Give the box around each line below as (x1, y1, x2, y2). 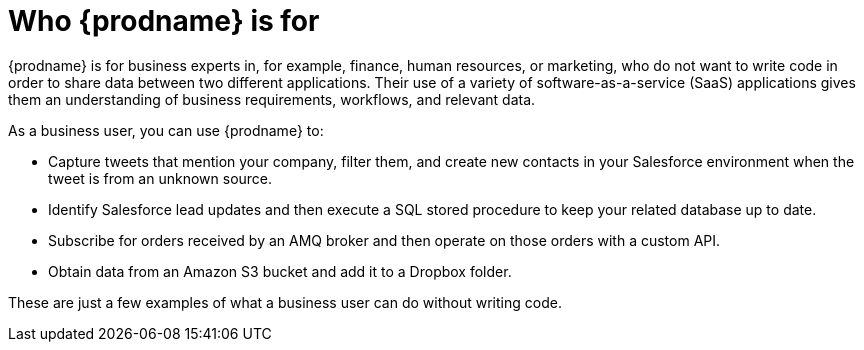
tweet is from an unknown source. (48, 169, 273, 187)
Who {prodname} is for (8, 4, 320, 38)
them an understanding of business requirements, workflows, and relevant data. (8, 90, 536, 108)
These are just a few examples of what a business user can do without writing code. (8, 293, 562, 311)
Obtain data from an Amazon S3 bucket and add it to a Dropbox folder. (48, 262, 512, 280)
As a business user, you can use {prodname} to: (8, 121, 324, 139)
